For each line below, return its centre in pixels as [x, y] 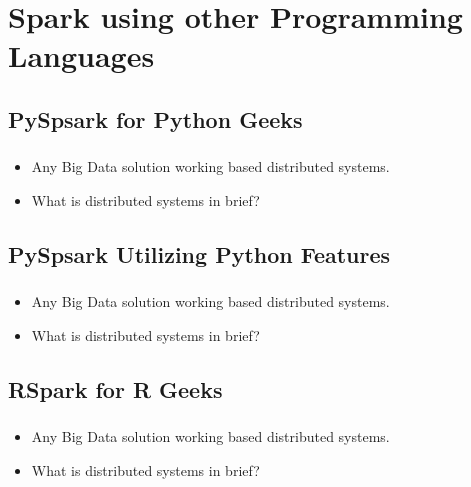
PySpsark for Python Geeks [155, 118]
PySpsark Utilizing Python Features [199, 253]
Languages [81, 55]
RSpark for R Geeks [115, 388]
